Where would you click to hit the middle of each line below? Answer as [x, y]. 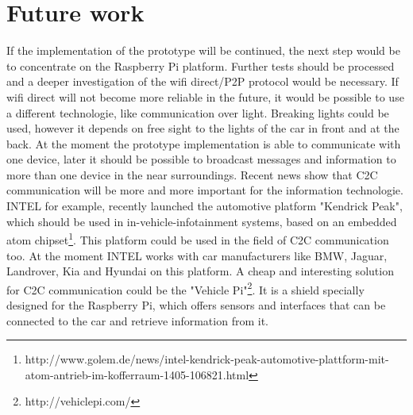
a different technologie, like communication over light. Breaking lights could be [198, 112]
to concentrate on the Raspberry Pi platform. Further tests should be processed [201, 65]
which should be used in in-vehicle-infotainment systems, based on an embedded [202, 221]
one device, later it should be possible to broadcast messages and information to [201, 159]
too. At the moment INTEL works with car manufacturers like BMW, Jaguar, [197, 255]
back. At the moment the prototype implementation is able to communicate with [204, 143]
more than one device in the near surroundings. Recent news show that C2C [192, 174]
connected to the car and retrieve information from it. [137, 320]
